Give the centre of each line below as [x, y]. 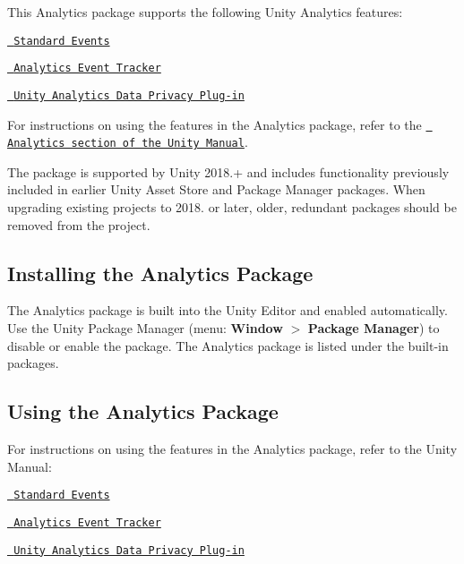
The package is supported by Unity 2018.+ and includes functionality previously [228, 171]
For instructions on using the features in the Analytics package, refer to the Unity [232, 449]
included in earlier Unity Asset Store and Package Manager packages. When [216, 189]
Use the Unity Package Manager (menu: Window [145, 328]
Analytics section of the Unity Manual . [128, 142]
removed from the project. [79, 224]
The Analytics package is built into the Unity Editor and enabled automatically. [228, 310]
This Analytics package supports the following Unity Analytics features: [205, 12]
